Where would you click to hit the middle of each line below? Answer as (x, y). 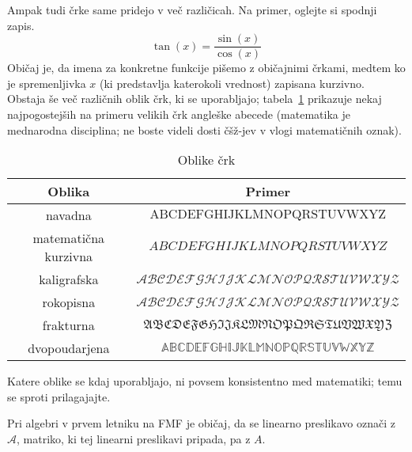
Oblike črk (206, 160)
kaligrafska (69, 279)
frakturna (68, 325)
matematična (69, 238)
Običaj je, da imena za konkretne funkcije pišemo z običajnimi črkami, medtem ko (206, 68)
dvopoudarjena (69, 348)
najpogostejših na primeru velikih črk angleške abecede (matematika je (179, 114)
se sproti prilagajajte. (59, 396)
